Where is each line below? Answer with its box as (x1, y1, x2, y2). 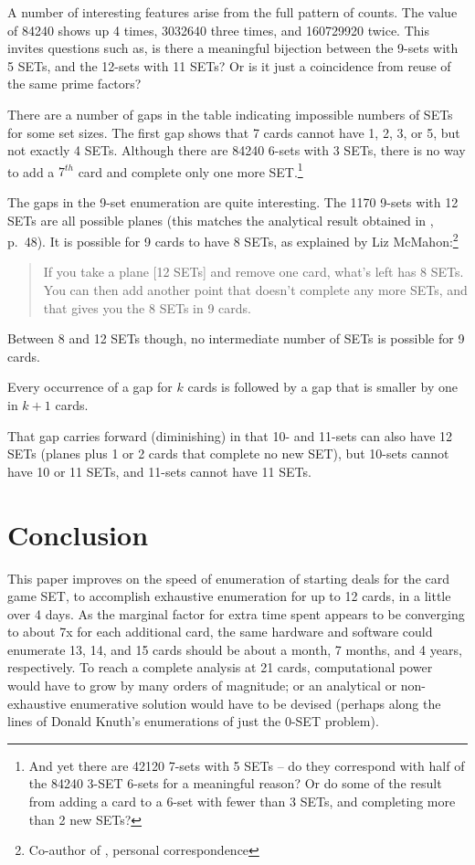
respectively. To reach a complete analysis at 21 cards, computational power (7, 658, 433, 677)
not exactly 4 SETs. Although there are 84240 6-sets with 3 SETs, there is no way (7, 141, 466, 160)
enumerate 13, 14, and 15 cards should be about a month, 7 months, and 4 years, (7, 639, 462, 659)
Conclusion (7, 515, 149, 553)
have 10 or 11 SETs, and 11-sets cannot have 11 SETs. (7, 461, 311, 480)
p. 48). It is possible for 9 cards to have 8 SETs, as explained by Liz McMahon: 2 (7, 229, 459, 250)
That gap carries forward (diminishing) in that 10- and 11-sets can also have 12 (7, 426, 453, 445)
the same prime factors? (7, 74, 142, 93)
